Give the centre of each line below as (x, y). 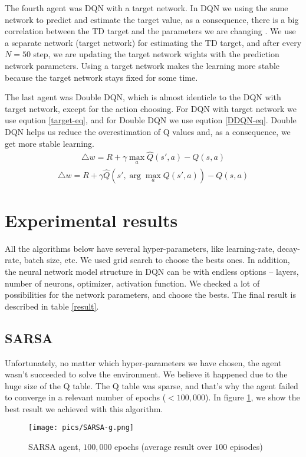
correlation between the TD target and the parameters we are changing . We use (150, 31)
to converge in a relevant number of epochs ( (85, 397)
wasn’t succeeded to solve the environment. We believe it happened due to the (146, 374)
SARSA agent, (55, 447)
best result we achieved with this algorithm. (84, 408)
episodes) (246, 447)
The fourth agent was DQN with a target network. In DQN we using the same (147, 8)
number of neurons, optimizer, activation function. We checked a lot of (132, 283)
